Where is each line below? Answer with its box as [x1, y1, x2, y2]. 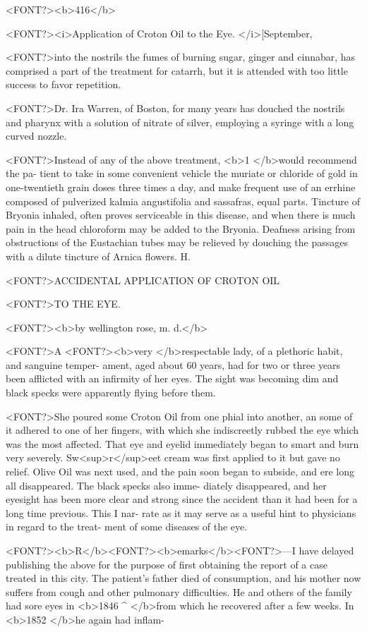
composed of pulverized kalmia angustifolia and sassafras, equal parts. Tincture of [6, 193, 360, 208]
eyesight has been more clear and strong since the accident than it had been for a [6, 492, 358, 506]
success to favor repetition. [6, 77, 121, 92]
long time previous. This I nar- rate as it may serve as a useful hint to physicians [6, 505, 356, 520]
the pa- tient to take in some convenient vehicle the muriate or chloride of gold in [6, 166, 358, 181]
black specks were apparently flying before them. [6, 385, 216, 400]
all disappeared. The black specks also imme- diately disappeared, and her [6, 478, 327, 492]
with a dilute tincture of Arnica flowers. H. [6, 248, 191, 263]
